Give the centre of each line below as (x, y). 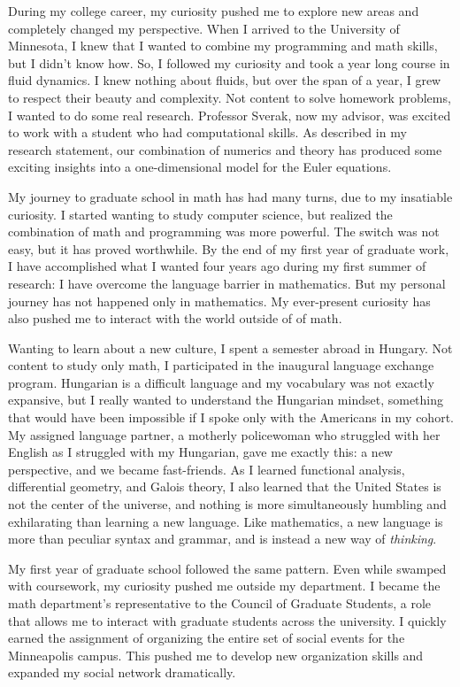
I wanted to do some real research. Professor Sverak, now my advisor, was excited (230, 115)
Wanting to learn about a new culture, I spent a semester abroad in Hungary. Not (230, 347)
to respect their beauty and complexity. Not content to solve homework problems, (230, 97)
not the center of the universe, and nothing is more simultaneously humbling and (227, 504)
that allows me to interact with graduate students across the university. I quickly (227, 620)
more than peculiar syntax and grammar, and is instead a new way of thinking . (222, 539)
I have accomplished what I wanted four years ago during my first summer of (217, 266)
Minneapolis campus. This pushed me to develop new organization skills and (216, 655)
